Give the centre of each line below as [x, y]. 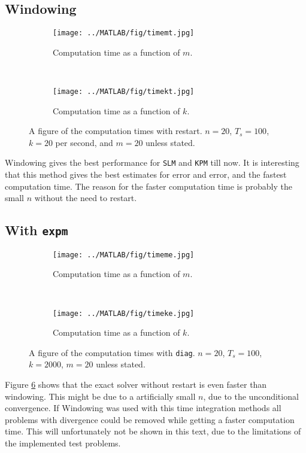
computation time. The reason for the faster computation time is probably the [149, 186]
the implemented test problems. [63, 443]
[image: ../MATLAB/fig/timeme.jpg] [124, 255]
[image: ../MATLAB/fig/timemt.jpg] [124, 33]
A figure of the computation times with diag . [112, 352]
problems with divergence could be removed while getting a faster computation [150, 419]
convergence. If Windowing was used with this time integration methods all [143, 408]
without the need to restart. [86, 198]
